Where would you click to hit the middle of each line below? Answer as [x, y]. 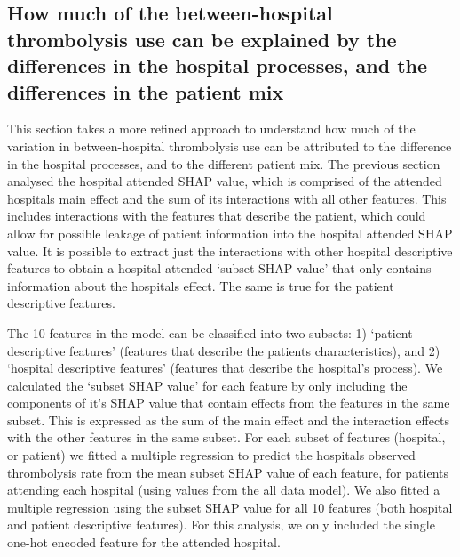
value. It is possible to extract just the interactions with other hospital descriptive [230, 250]
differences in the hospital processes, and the [218, 65]
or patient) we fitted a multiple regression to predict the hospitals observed [211, 455]
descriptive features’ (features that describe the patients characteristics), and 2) [224, 350]
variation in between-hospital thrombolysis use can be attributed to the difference [230, 145]
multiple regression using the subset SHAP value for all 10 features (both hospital [230, 507]
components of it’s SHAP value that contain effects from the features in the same [229, 403]
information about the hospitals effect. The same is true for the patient [201, 285]
